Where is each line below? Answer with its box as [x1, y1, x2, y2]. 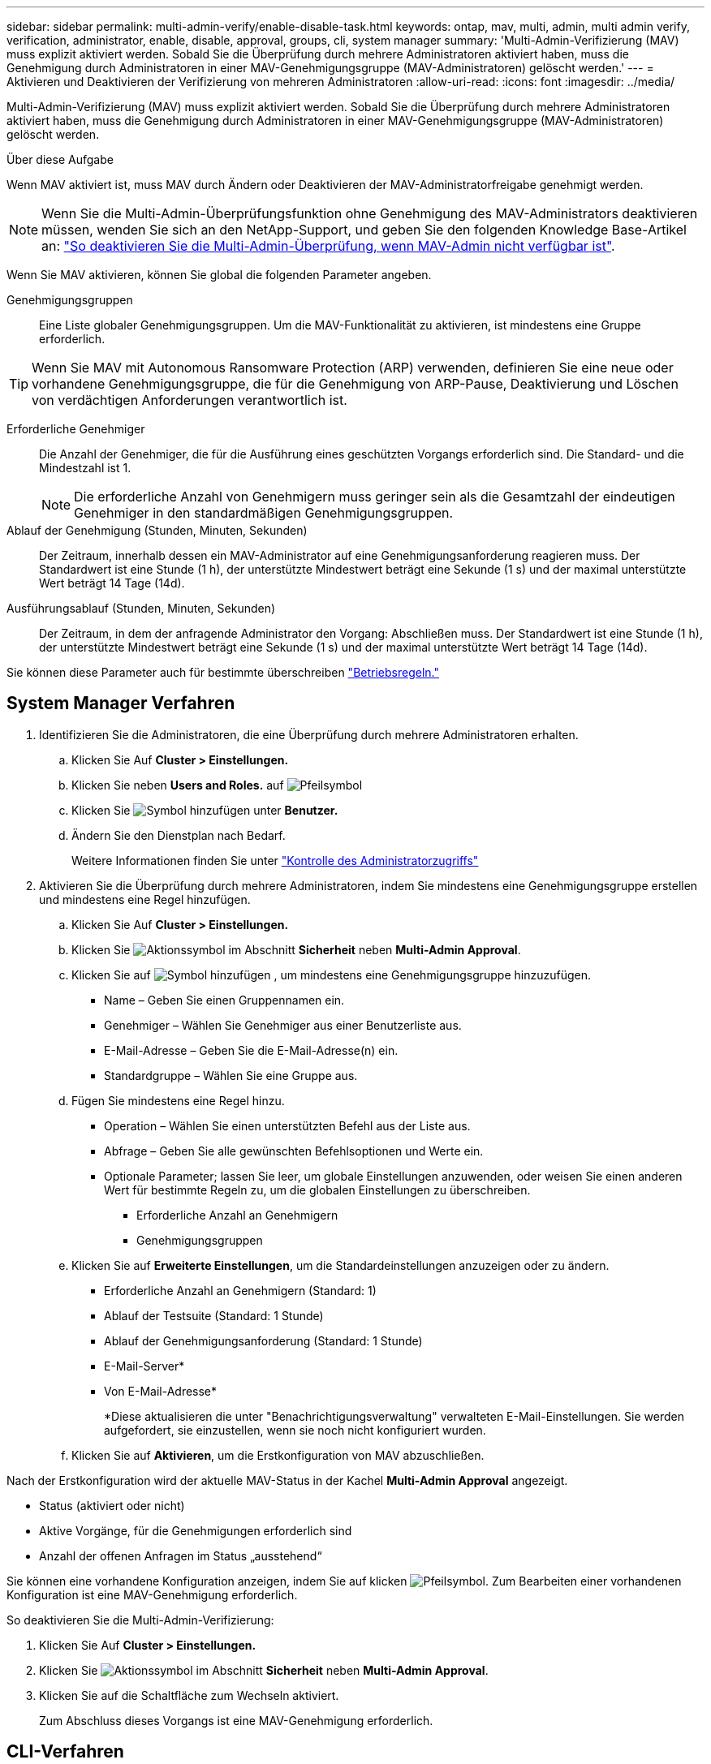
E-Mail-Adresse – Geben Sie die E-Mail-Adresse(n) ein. [104, 1043, 399, 1057]
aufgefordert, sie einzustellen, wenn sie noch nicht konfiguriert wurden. [104, 1422, 486, 1437]
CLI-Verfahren [6, 1741, 124, 1762]
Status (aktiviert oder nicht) [39, 1498, 185, 1512]
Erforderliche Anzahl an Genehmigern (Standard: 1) [104, 1283, 377, 1297]
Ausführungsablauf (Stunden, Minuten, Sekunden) [6, 601, 276, 615]
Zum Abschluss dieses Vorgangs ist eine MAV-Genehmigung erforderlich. [39, 1713, 433, 1727]
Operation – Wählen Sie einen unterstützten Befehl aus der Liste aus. [104, 1118, 471, 1133]
